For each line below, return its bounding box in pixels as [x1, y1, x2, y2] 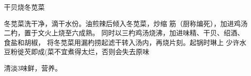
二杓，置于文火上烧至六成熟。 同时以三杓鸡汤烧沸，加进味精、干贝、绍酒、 [4, 28, 244, 38]
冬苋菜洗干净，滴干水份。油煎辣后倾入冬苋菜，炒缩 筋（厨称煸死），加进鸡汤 [4, 18, 248, 28]
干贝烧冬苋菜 [4, 2, 45, 12]
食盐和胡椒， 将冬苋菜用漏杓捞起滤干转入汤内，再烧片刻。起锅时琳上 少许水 [4, 37, 247, 47]
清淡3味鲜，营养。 [4, 62, 62, 73]
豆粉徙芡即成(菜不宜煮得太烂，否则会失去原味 [4, 46, 150, 57]
